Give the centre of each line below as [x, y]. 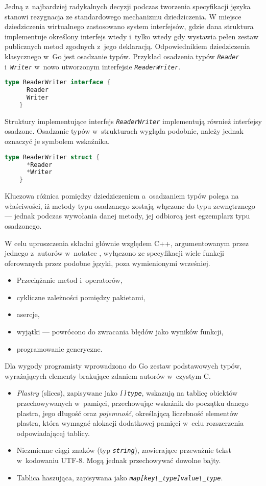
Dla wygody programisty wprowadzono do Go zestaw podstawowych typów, [123, 366]
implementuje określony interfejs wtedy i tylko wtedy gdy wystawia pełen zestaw [131, 36]
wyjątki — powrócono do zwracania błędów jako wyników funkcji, [120, 332]
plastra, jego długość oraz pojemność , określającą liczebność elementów [127, 413]
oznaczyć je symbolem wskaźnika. [57, 141]
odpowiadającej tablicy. [53, 433]
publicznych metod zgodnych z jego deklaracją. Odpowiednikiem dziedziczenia [127, 46]
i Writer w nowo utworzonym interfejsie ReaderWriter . [93, 66]
